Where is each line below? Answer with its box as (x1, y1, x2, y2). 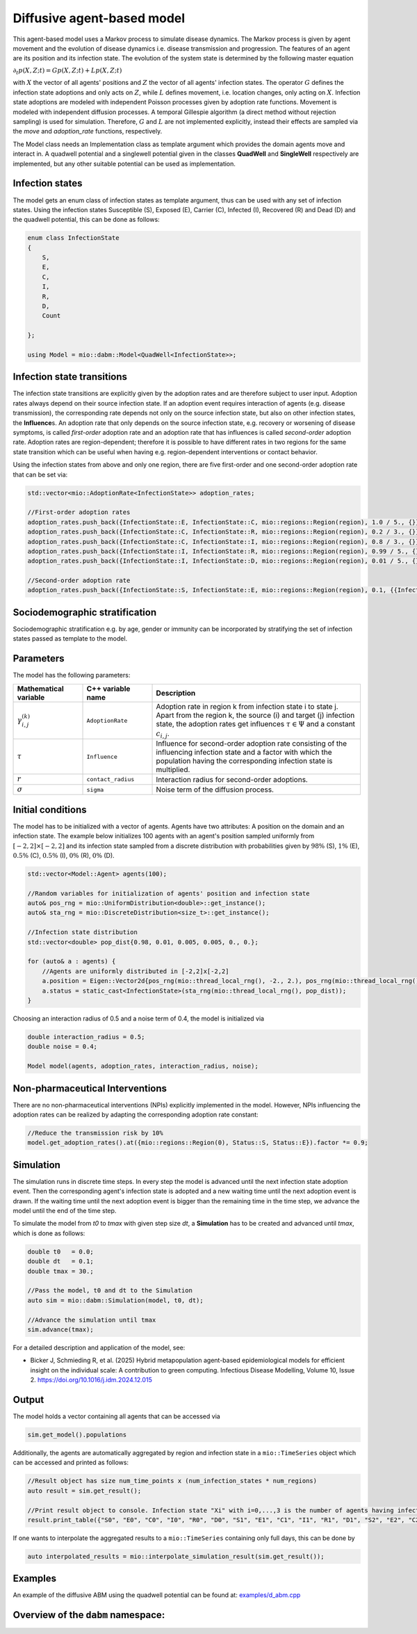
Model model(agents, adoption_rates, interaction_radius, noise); (27, 1062, 259, 1071)
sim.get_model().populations (27, 1430, 127, 1439)
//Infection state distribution (27, 929, 138, 936)
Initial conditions (13, 803, 87, 815)
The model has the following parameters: (13, 671, 131, 680)
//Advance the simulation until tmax (27, 1315, 156, 1324)
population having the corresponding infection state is (156, 756, 333, 766)
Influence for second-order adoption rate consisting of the (156, 739, 347, 748)
